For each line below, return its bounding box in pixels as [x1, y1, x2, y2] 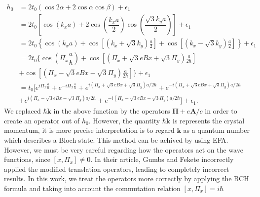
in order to [205, 106, 237, 116]
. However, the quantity [88, 115, 160, 125]
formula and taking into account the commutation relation [4, 183, 181, 193]
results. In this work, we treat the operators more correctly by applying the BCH [4, 173, 249, 184]
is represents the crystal [173, 115, 245, 125]
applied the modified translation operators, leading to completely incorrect [4, 163, 229, 174]
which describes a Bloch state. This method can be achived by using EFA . [4, 135, 228, 145]
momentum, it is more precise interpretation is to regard [4, 125, 175, 135]
